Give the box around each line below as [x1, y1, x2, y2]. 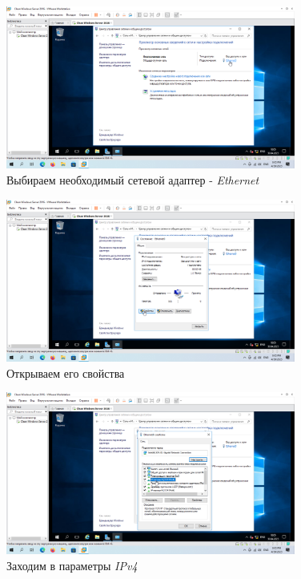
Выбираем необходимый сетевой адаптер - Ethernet [6, 171, 259, 188]
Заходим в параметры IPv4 [6, 557, 138, 574]
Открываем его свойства [6, 364, 125, 381]
